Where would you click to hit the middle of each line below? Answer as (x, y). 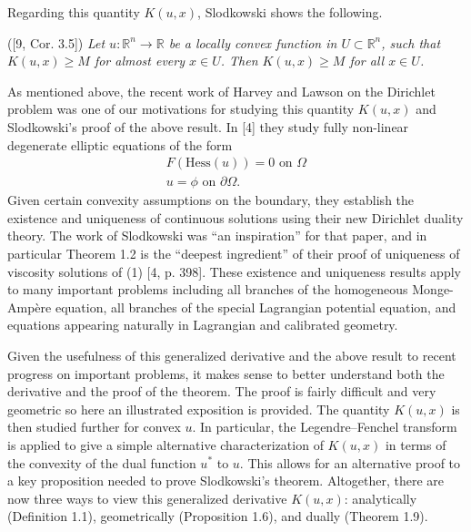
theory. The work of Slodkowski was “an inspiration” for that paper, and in (217, 235)
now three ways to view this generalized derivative (147, 498)
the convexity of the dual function (102, 462)
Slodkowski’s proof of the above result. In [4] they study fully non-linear (208, 126)
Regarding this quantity (74, 12)
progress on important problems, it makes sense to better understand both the (226, 373)
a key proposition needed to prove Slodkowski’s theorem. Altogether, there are (225, 481)
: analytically (381, 498)
